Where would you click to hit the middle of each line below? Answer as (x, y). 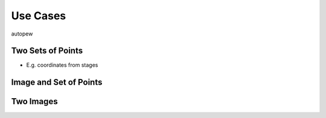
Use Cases (39, 16)
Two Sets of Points (47, 51)
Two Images (34, 101)
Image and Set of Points (57, 82)
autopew (22, 34)
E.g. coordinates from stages (62, 65)
